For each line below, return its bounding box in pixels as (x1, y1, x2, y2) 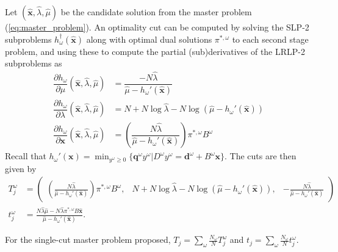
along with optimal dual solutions (86, 32, 212, 45)
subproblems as (5, 57, 62, 70)
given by (5, 162, 37, 175)
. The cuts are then (225, 149, 297, 162)
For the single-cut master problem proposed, (5, 233, 171, 246)
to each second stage (232, 32, 309, 45)
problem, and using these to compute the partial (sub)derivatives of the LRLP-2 (5, 45, 305, 57)
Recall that (5, 149, 46, 162)
